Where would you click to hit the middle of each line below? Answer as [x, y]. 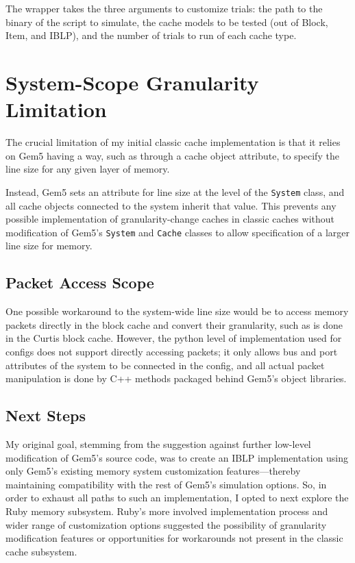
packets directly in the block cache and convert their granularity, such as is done [174, 324]
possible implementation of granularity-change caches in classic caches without [170, 219]
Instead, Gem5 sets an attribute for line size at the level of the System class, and [175, 191]
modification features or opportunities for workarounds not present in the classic [174, 538]
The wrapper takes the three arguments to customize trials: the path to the [164, 8]
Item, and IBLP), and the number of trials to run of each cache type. [151, 35]
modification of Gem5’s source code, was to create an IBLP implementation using [177, 457]
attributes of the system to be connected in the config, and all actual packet [165, 365]
